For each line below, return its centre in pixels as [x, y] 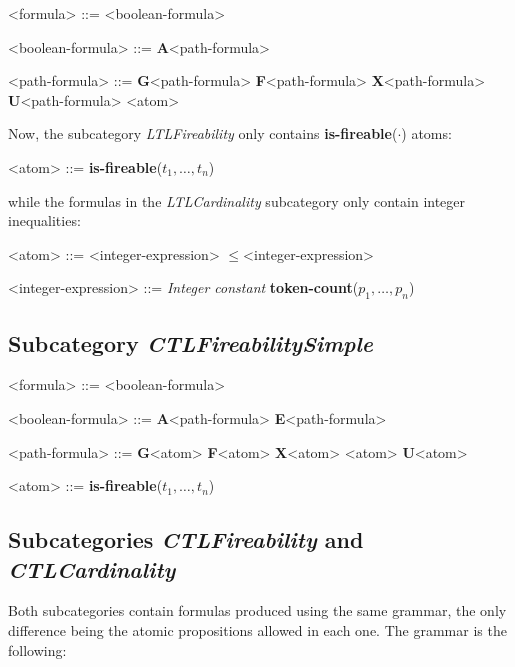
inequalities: [44, 220]
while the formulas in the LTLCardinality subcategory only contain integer [237, 200]
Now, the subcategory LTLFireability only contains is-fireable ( [203, 133]
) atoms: [426, 133]
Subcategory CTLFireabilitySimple [190, 342]
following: [37, 649]
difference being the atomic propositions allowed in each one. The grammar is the [257, 629]
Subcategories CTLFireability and [186, 539]
